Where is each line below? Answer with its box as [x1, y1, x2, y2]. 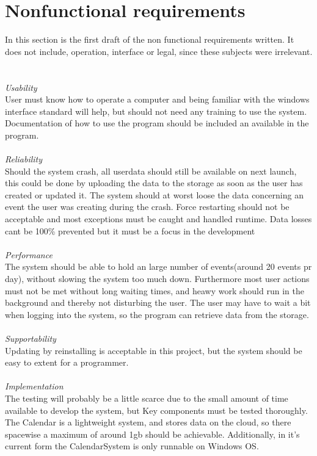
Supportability [5, 331, 56, 344]
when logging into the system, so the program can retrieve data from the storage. [5, 308, 309, 320]
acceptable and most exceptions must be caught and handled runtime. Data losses [5, 212, 312, 225]
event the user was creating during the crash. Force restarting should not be [5, 200, 290, 213]
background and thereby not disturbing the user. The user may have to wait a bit [5, 296, 311, 309]
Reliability [5, 153, 43, 165]
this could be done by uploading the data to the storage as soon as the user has [5, 176, 303, 189]
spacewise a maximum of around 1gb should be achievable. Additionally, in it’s [5, 427, 300, 440]
